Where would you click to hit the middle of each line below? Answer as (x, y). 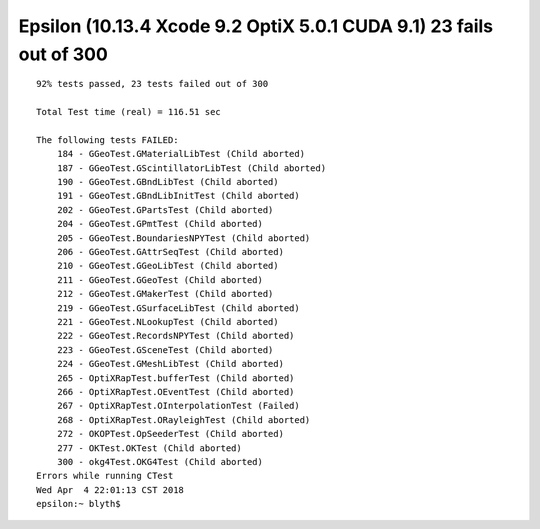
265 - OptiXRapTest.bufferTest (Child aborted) (175, 378)
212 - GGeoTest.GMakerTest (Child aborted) (165, 294)
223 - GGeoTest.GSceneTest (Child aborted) (165, 349)
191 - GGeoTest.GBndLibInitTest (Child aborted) (178, 196)
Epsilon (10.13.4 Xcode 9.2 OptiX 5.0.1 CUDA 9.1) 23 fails (256, 26)
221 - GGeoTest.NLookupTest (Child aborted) (167, 321)
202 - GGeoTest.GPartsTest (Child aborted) (165, 209)
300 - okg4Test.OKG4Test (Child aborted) (160, 461)
